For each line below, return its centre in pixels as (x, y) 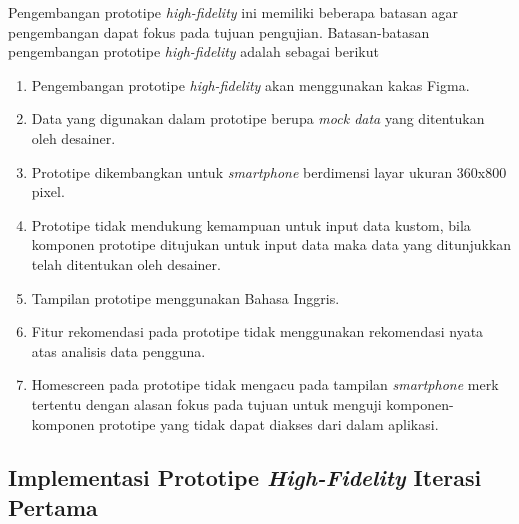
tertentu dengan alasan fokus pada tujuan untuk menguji (206, 403)
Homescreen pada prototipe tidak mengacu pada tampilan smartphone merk (265, 384)
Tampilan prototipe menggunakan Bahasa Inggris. (185, 297)
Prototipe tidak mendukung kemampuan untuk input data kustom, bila (251, 224)
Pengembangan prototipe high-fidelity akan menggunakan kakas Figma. (250, 84)
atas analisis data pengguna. (118, 350)
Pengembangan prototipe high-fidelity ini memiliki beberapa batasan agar (233, 12)
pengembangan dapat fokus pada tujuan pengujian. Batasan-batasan (219, 31)
